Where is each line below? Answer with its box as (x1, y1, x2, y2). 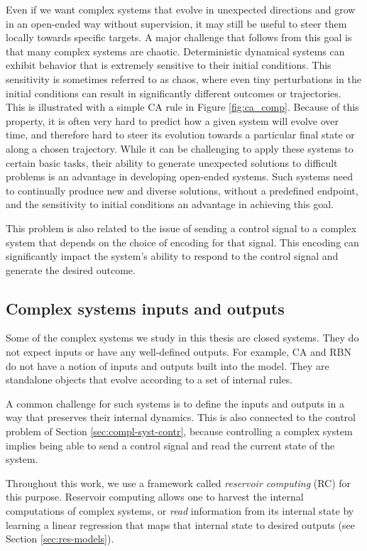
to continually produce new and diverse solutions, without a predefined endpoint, (6, 182, 358, 197)
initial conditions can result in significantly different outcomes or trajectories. (6, 85, 341, 100)
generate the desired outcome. (6, 262, 136, 277)
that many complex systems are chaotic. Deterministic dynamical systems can (6, 43, 345, 58)
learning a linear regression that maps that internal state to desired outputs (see (6, 517, 355, 532)
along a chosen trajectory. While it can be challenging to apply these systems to (6, 141, 354, 156)
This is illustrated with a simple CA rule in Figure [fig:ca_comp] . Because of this (6, 99, 359, 114)
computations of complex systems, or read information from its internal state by (6, 503, 354, 518)
